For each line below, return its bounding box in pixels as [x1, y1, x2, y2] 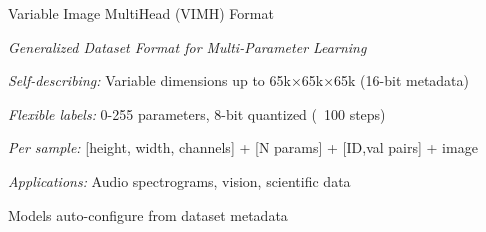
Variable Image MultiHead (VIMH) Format [8, 3, 274, 23]
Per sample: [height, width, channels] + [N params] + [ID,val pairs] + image [8, 137, 478, 158]
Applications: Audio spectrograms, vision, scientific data [8, 170, 351, 191]
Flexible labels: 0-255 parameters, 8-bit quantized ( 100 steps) [8, 103, 386, 124]
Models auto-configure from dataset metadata [8, 204, 288, 225]
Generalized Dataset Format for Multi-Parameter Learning [8, 36, 367, 57]
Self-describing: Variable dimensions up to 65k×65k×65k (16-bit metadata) [8, 70, 470, 91]
